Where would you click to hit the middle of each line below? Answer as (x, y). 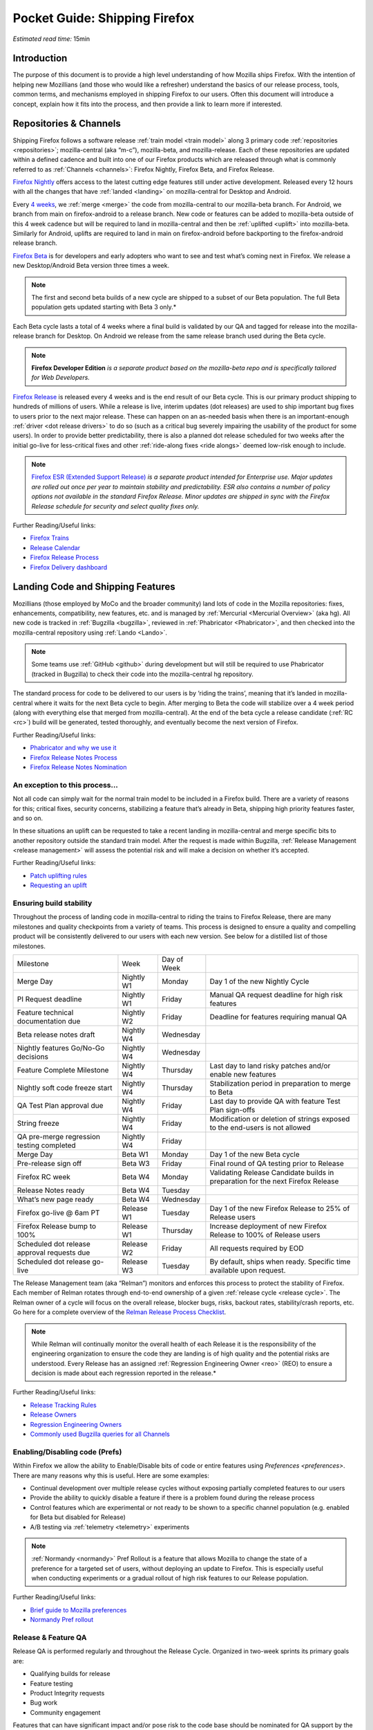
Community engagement (65, 1712)
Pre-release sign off (49, 1163)
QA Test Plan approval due (60, 1105)
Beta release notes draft (56, 1035)
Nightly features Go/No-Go (61, 1048)
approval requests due (54, 1253)
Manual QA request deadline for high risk (276, 994)
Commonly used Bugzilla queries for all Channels (100, 1434)
